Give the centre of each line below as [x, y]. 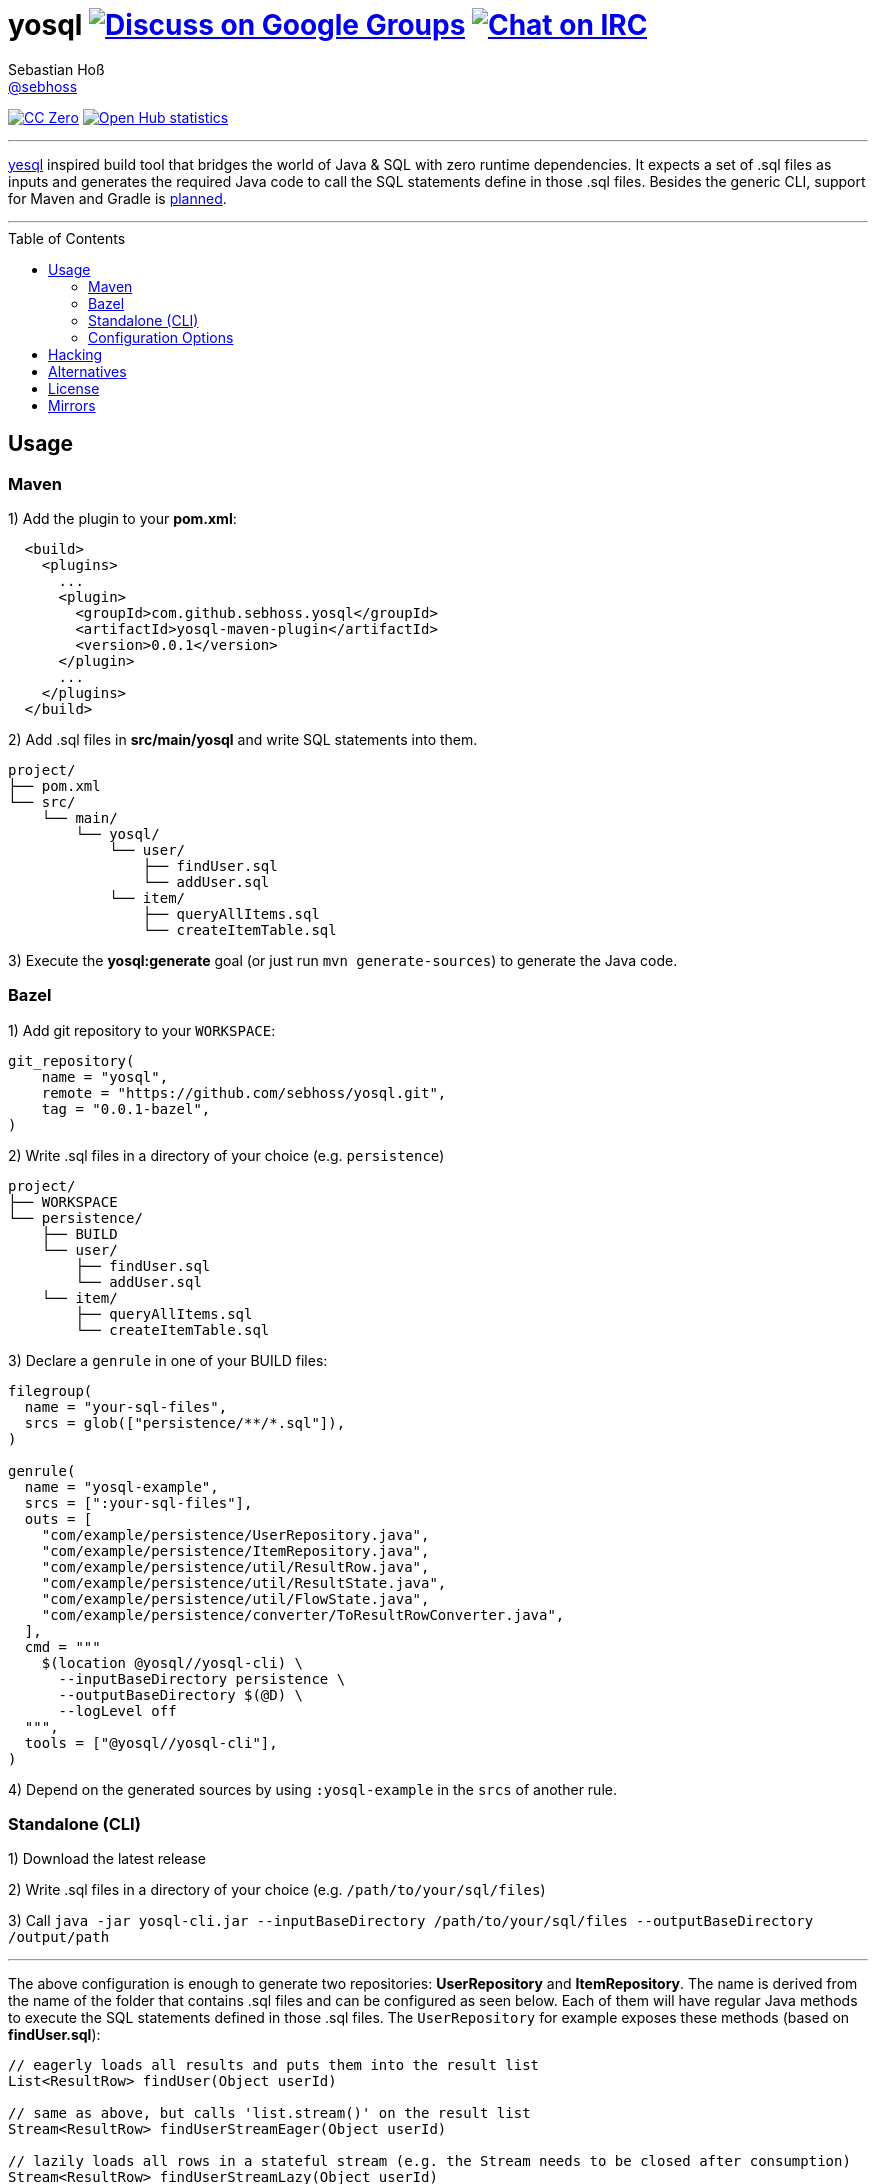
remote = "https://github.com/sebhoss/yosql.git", [244, 1092]
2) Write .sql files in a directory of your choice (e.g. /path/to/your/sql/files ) [277, 1890]
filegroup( [50, 1390]
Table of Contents [67, 238]
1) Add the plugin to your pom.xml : [122, 518]
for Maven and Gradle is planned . [117, 198]
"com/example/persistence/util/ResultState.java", [244, 1582]
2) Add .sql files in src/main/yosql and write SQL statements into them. [243, 739]
